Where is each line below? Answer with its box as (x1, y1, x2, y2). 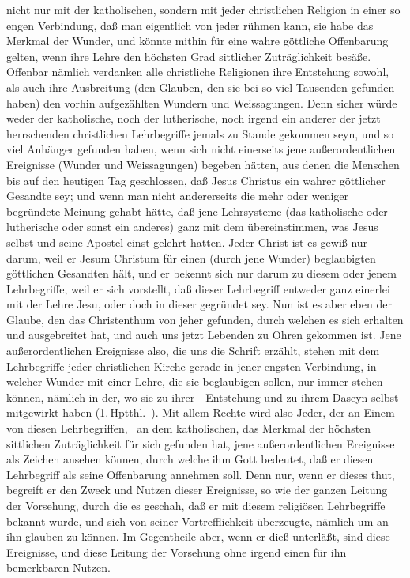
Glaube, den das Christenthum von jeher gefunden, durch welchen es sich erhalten (6, 311, 404, 327)
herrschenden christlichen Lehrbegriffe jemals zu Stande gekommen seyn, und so (6, 125, 394, 142)
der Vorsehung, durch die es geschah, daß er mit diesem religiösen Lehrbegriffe (6, 497, 386, 513)
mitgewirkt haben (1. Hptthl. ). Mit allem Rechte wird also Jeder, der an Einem (6, 404, 395, 421)
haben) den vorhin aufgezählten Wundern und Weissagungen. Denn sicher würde (6, 94, 397, 111)
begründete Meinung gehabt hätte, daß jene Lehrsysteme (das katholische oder (6, 202, 388, 219)
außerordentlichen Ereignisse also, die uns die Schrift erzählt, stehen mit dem (6, 342, 380, 359)
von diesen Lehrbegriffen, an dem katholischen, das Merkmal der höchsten (6, 420, 371, 436)
